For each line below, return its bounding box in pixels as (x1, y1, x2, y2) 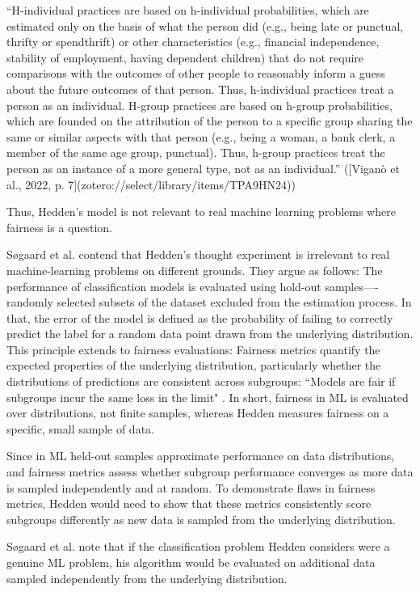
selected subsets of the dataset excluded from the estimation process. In (57, 294, 412, 311)
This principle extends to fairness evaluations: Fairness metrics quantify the (6, 340, 380, 357)
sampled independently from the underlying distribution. (6, 569, 288, 586)
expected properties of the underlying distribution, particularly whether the (6, 357, 381, 374)
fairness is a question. (6, 218, 113, 235)
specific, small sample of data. (6, 420, 154, 437)
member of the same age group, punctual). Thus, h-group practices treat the (6, 144, 385, 161)
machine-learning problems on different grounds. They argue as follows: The (6, 261, 383, 278)
